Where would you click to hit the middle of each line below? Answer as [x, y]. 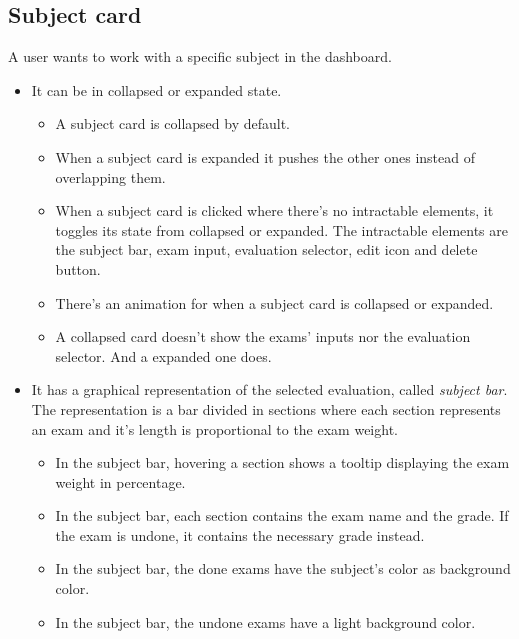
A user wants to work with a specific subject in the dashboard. [200, 56]
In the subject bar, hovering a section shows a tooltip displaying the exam [282, 462]
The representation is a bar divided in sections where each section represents [266, 408]
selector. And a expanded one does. [163, 355]
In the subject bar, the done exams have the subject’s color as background [283, 568]
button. [78, 268]
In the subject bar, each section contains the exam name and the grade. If [282, 515]
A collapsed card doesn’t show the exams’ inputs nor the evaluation [263, 336]
